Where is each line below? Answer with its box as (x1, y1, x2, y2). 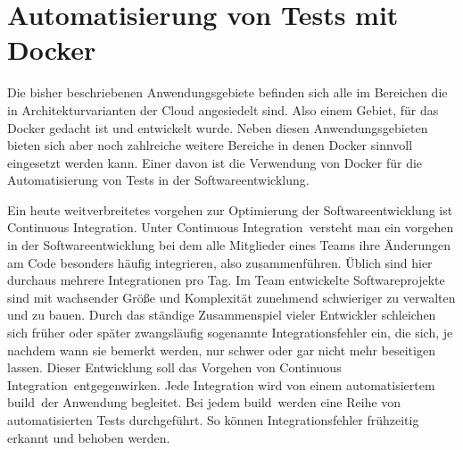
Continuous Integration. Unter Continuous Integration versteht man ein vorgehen (7, 218, 454, 237)
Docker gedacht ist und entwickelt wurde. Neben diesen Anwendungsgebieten (7, 118, 428, 137)
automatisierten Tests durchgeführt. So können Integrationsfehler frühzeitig (7, 411, 419, 429)
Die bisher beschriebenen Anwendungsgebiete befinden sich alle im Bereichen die (7, 83, 448, 102)
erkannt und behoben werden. (7, 428, 170, 446)
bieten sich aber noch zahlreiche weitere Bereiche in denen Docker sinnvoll (7, 136, 413, 154)
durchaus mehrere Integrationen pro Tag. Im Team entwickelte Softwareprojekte (7, 271, 445, 289)
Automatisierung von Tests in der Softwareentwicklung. (7, 171, 310, 189)
